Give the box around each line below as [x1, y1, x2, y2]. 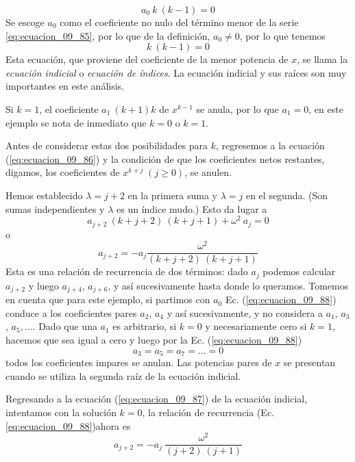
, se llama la [297, 52, 348, 66]
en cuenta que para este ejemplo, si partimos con [5, 292, 210, 307]
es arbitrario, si [112, 319, 177, 333]
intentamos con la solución [5, 405, 117, 419]
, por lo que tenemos [239, 28, 326, 42]
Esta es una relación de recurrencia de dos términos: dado [5, 264, 248, 279]
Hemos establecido [5, 188, 83, 202]
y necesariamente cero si [205, 319, 307, 333]
